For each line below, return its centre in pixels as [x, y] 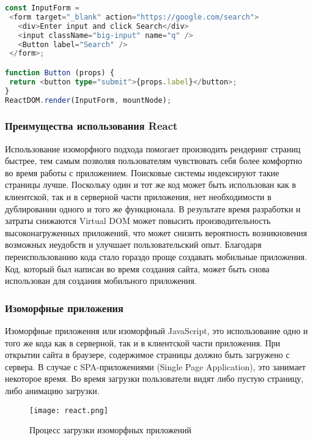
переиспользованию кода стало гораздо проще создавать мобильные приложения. [156, 256]
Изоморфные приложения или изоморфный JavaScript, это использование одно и [156, 330]
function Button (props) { [60, 73]
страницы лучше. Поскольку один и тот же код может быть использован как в [151, 185]
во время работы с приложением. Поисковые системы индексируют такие [142, 172]
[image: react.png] [69, 410]
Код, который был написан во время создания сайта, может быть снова [137, 268]
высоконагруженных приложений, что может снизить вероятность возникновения [156, 232]
